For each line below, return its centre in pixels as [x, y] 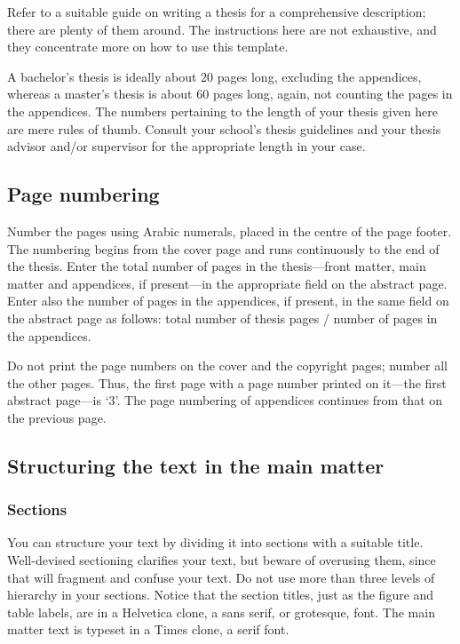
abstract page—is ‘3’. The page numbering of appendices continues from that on [225, 400]
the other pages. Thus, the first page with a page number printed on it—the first [227, 382]
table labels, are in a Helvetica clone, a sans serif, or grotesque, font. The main [221, 612]
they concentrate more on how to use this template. [148, 47]
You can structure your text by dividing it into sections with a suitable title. [215, 542]
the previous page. [57, 417]
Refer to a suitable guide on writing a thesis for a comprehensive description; [217, 12]
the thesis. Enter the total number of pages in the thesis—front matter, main [217, 266]
